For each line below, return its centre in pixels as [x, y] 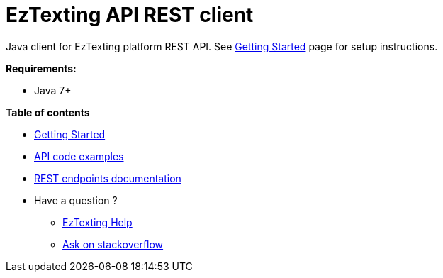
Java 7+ [53, 90]
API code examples [79, 156]
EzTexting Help [97, 222]
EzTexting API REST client [130, 15]
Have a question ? [76, 200]
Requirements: [41, 68]
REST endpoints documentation [108, 178]
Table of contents [48, 112]
